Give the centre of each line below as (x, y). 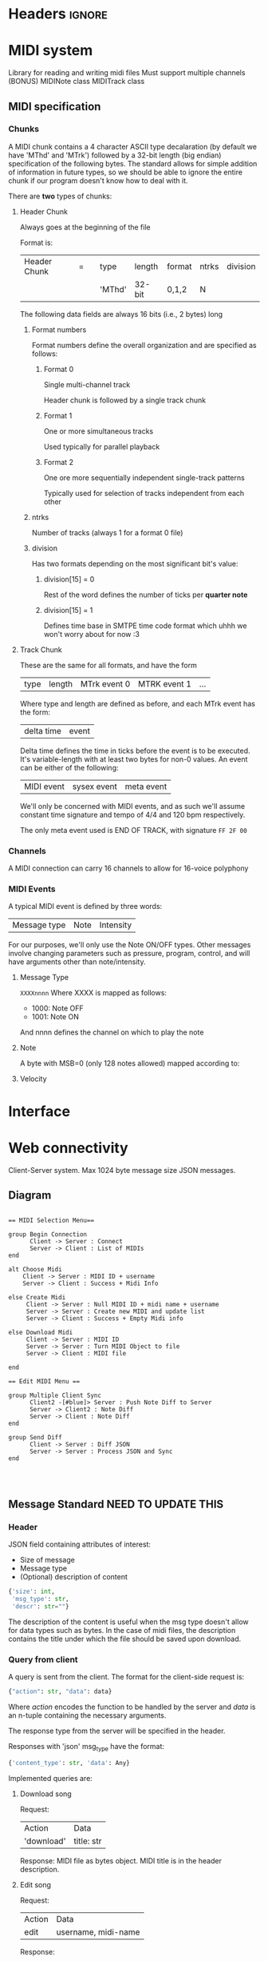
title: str (88, 1841)
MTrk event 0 (105, 683)
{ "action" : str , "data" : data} (60, 1691)
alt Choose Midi (35, 1270)
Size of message (47, 1560)
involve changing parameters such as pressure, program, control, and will (129, 954)
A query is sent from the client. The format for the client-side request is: (126, 1676)
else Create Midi (37, 1298)
